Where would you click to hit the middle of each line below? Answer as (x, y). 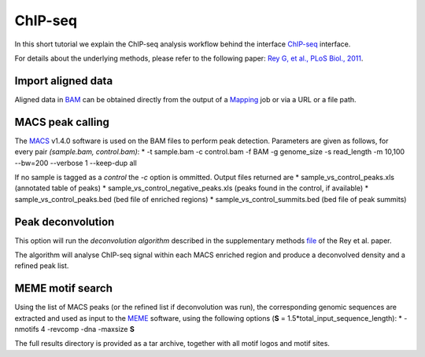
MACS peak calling (62, 122)
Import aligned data (64, 81)
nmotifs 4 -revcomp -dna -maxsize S (75, 329)
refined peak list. (42, 266)
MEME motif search (64, 288)
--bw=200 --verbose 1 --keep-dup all (76, 163)
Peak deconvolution (65, 221)
